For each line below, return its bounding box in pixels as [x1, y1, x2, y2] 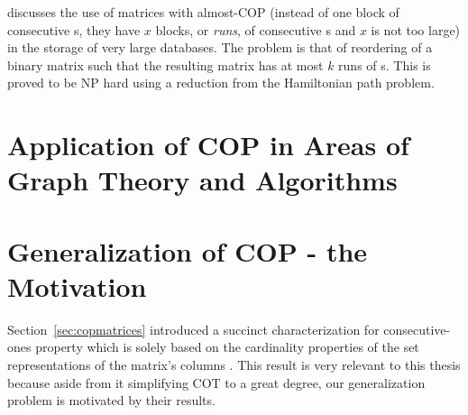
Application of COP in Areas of [7, 126, 409, 163]
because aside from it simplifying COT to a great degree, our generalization [7, 373, 426, 392]
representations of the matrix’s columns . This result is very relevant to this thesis [7, 355, 461, 374]
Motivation [7, 267, 147, 304]
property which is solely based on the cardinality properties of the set [35, 337, 419, 356]
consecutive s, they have [7, 20, 141, 39]
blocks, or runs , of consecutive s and [155, 20, 356, 39]
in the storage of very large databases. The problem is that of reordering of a [7, 38, 433, 57]
